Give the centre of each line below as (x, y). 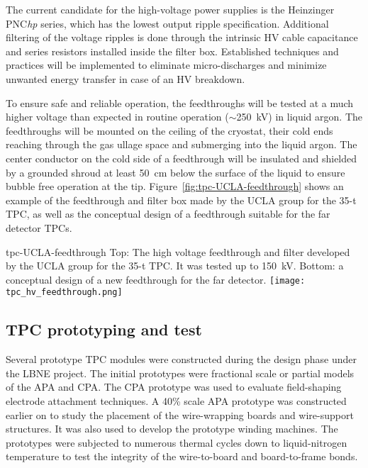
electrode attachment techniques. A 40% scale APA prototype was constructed (176, 400)
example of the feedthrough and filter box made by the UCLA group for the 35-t (181, 200)
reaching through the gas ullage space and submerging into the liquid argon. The (182, 144)
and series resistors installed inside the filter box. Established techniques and (172, 51)
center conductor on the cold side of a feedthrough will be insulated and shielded (182, 158)
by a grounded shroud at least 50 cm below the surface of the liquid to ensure (175, 172)
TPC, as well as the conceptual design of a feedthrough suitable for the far (168, 214)
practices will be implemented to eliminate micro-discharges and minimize (166, 65)
